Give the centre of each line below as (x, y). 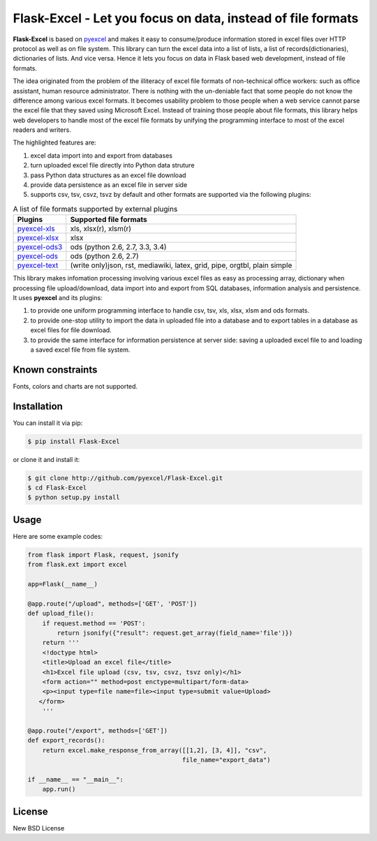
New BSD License (39, 828)
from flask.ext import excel (77, 565)
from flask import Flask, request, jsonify (103, 555)
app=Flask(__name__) (62, 584)
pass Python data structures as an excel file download (108, 175)
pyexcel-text (38, 265)
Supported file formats (109, 220)
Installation (38, 406)
